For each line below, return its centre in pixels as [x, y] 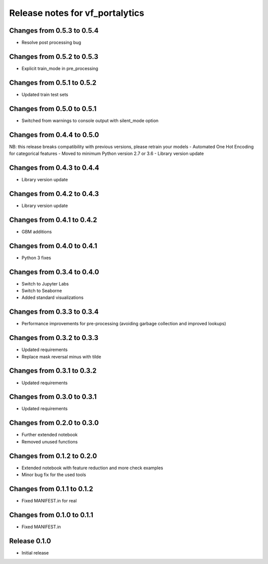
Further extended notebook [50, 435]
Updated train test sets [45, 94]
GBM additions [37, 231]
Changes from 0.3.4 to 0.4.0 [54, 272]
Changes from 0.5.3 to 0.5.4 [54, 31]
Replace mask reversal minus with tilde [61, 356]
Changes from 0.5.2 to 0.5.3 [54, 56]
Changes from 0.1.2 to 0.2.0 [53, 456]
